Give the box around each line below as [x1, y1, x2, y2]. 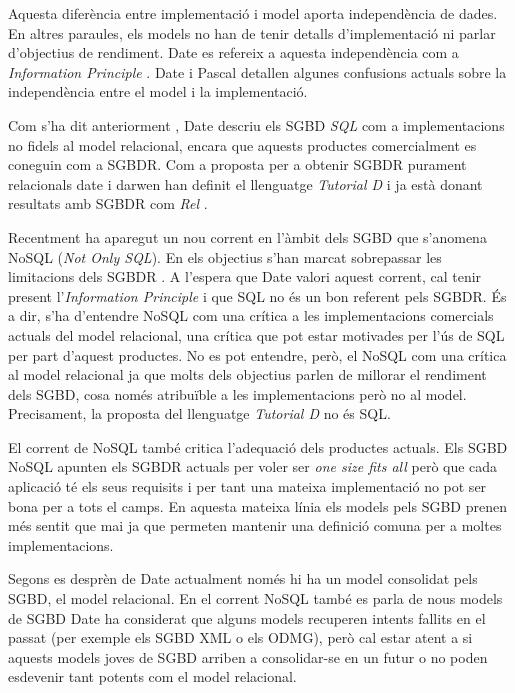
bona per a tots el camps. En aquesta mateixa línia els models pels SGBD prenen [8, 495, 507, 516]
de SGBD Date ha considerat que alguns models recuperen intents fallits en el [8, 607, 486, 628]
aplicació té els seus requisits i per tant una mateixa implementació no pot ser [8, 476, 487, 497]
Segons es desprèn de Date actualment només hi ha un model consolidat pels [8, 568, 478, 589]
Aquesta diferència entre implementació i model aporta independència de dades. [8, 3, 498, 23]
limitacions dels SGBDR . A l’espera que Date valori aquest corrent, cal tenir [8, 266, 482, 287]
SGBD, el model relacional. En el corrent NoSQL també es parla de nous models [8, 588, 503, 609]
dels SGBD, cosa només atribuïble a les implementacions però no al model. [8, 383, 467, 404]
